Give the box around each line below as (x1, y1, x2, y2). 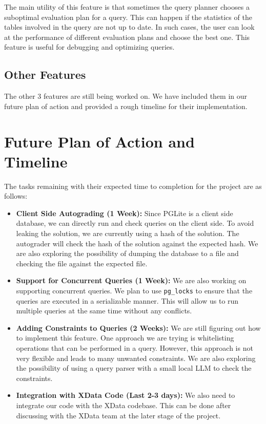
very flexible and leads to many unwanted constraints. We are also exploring (16, 352, 256, 363)
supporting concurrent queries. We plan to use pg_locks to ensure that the (16, 285, 253, 296)
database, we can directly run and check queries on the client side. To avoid (16, 218, 254, 228)
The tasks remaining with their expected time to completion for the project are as (4, 180, 262, 191)
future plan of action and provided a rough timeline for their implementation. (4, 100, 248, 111)
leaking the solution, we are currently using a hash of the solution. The (16, 228, 239, 239)
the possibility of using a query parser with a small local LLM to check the (16, 363, 252, 373)
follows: (4, 190, 28, 201)
